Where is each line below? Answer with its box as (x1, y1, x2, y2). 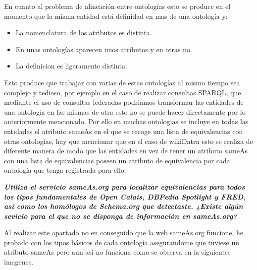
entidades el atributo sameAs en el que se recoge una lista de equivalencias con (4, 126, 243, 136)
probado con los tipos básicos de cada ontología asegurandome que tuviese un (4, 237, 239, 247)
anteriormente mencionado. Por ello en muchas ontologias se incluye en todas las (4, 116, 249, 127)
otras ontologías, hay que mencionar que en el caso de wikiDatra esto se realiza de (4, 135, 253, 146)
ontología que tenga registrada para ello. (4, 165, 126, 175)
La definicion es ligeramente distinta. (15, 61, 127, 71)
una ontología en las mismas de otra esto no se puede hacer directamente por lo (4, 106, 246, 117)
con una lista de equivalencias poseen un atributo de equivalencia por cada (4, 155, 230, 165)
